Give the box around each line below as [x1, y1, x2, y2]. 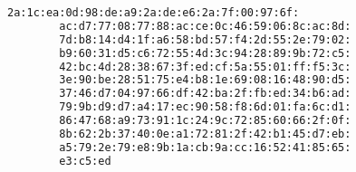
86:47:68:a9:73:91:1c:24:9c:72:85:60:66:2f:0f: [59, 114, 351, 127]
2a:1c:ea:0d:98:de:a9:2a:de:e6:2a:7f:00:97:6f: [7, 6, 300, 19]
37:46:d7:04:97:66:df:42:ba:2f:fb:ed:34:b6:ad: [59, 87, 351, 100]
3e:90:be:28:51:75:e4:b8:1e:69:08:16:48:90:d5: [59, 73, 351, 87]
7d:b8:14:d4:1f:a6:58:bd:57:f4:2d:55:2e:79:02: [59, 33, 351, 46]
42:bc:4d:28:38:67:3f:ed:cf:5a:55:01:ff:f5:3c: [59, 60, 351, 73]
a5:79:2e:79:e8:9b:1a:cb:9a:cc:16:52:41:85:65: [59, 140, 351, 154]
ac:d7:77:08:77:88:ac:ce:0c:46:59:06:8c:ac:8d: [59, 19, 351, 33]
